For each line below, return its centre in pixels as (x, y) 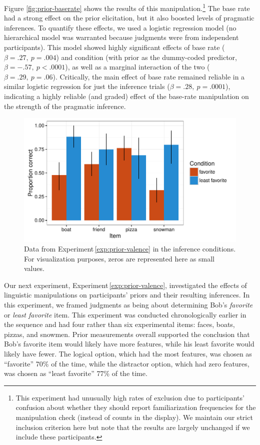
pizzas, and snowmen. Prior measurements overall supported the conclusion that (127, 334)
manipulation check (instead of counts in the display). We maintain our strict (134, 417)
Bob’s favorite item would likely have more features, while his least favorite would (129, 344)
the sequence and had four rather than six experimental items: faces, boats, (119, 324)
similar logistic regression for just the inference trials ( (87, 86)
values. (34, 268)
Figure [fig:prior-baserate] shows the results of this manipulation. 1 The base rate (127, 7)
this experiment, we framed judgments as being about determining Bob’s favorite (128, 305)
